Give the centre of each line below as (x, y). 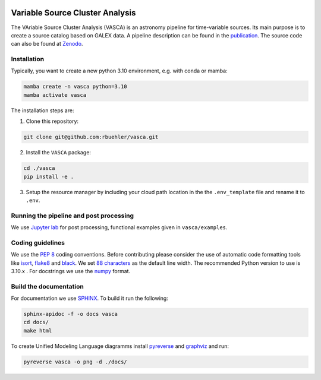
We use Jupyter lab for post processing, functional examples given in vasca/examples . (119, 227)
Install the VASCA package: (59, 153)
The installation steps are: (43, 110)
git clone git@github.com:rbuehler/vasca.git (91, 137)
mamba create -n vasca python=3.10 (75, 87)
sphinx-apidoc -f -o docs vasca (71, 314)
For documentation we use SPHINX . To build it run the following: (90, 298)
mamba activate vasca (55, 95)
